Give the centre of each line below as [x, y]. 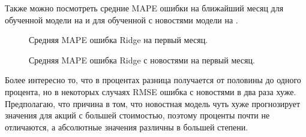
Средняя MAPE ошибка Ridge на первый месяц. [118, 40]
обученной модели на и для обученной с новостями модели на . [121, 19]
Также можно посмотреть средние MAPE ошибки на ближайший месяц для [144, 8]
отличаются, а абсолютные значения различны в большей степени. [127, 127]
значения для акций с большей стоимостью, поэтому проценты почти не [137, 115]
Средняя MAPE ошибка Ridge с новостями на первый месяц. [142, 60]
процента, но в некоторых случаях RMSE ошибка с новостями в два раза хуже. [151, 91]
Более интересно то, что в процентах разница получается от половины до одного [153, 80]
